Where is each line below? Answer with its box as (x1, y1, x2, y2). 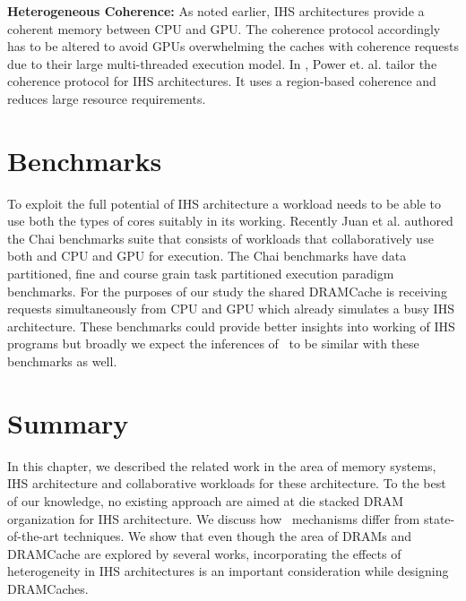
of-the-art (7, 527, 59, 545)
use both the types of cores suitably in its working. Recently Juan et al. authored (7, 211, 453, 230)
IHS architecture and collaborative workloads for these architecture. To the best (7, 474, 446, 493)
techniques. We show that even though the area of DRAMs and (63, 527, 412, 545)
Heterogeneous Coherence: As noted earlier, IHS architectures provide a (7, 2, 425, 20)
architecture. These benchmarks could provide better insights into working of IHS (7, 316, 455, 335)
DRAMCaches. (7, 579, 89, 597)
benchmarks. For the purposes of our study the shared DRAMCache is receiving (7, 281, 447, 300)
